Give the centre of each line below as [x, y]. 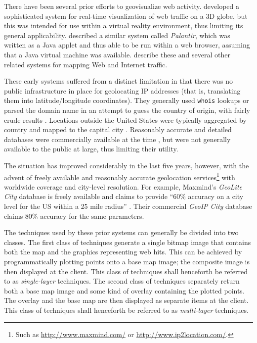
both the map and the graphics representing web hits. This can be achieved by [123, 252]
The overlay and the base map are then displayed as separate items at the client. [126, 300]
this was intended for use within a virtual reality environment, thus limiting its [124, 25]
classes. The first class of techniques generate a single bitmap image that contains [128, 242]
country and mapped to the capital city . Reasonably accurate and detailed [118, 129]
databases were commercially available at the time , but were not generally [117, 139]
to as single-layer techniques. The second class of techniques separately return [122, 281]
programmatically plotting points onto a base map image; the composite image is [127, 261]
